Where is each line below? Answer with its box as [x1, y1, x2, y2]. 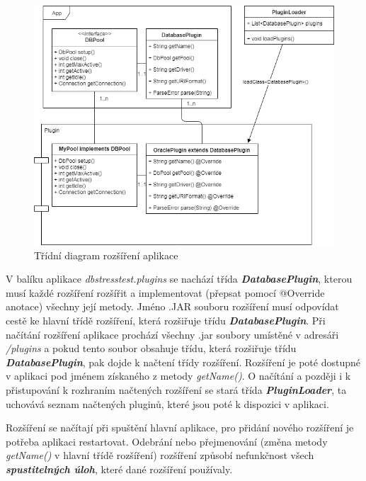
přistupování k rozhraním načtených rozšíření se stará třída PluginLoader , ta [6, 383, 347, 397]
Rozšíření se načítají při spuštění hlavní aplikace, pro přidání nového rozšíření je [6, 420, 354, 435]
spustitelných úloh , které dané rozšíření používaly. [6, 461, 233, 476]
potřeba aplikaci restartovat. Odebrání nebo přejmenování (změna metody [6, 434, 328, 448]
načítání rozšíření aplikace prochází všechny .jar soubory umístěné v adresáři [6, 327, 339, 341]
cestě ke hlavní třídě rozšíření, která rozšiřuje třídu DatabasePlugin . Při [6, 313, 326, 328]
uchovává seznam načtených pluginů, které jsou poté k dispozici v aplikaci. [6, 396, 329, 411]
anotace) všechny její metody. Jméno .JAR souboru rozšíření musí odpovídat [6, 299, 339, 314]
